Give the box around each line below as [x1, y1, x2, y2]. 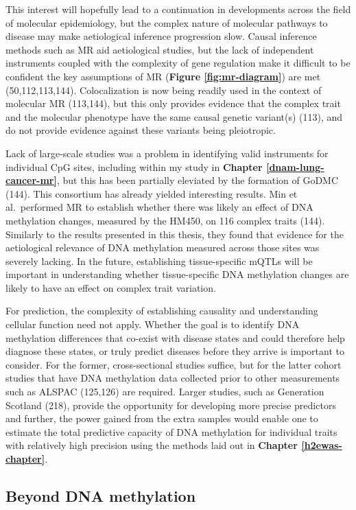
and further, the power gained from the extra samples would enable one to [5, 411, 318, 426]
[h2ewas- [301, 438, 342, 452]
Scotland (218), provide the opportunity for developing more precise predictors [5, 397, 336, 412]
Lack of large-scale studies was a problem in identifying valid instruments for [5, 146, 329, 160]
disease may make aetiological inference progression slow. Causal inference [5, 29, 317, 43]
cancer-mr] [5, 173, 57, 187]
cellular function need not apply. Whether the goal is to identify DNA [5, 317, 300, 332]
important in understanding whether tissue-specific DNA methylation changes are [5, 267, 349, 281]
